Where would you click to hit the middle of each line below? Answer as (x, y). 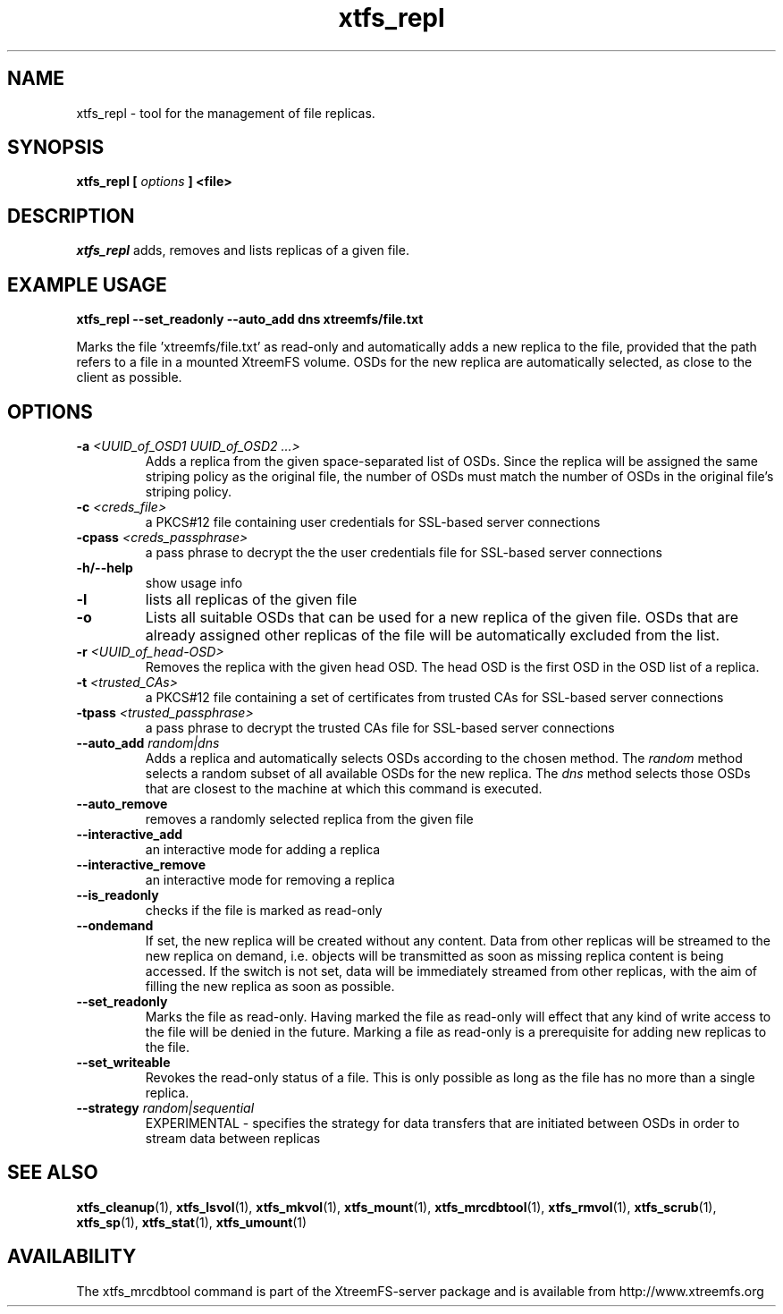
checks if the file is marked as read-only (264, 910)
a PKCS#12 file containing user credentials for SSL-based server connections (373, 521)
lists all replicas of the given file (251, 599)
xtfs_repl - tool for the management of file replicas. (226, 113)
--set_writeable (123, 1062)
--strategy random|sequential (165, 1107)
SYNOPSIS (56, 148)
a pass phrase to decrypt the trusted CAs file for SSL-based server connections (380, 727)
